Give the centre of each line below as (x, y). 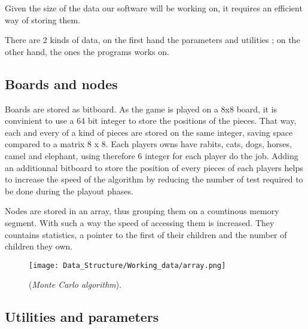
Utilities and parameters (82, 317)
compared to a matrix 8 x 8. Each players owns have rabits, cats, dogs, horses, (148, 144)
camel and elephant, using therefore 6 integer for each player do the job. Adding (152, 155)
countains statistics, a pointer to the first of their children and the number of (146, 234)
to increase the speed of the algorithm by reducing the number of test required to (154, 179)
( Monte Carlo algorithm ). (75, 284)
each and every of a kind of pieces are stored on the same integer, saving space (149, 132)
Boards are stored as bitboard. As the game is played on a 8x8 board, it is (141, 109)
